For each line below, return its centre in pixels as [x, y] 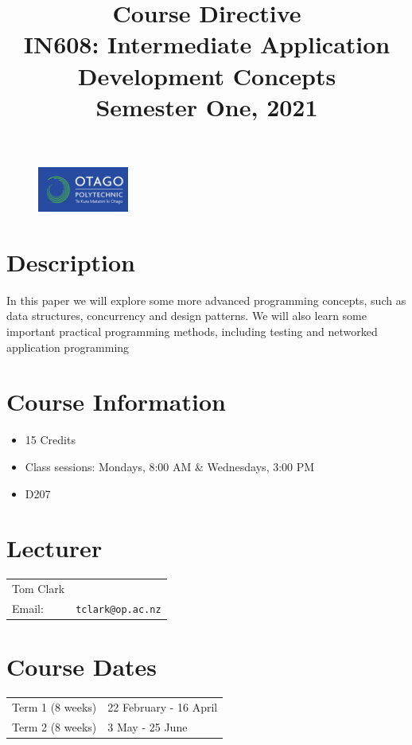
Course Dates [82, 667]
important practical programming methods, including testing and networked [192, 332]
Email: [28, 608]
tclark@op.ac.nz [119, 609]
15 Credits [50, 440]
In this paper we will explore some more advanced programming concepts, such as [206, 300]
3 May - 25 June [148, 726]
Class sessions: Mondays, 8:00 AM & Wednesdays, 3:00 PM [170, 466]
